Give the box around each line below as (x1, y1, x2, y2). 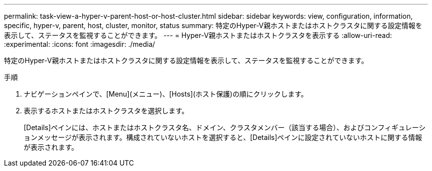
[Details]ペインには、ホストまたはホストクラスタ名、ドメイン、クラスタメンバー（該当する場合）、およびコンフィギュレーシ (24, 123, 426, 132)
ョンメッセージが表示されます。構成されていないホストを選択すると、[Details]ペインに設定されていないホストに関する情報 (24, 133, 422, 141)
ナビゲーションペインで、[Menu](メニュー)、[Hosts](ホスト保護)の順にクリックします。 (24, 90, 308, 98)
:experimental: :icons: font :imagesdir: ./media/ (4, 40, 155, 48)
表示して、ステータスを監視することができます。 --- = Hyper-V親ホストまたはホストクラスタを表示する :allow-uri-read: (4, 31, 392, 39)
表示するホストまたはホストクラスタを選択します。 (24, 106, 189, 115)
